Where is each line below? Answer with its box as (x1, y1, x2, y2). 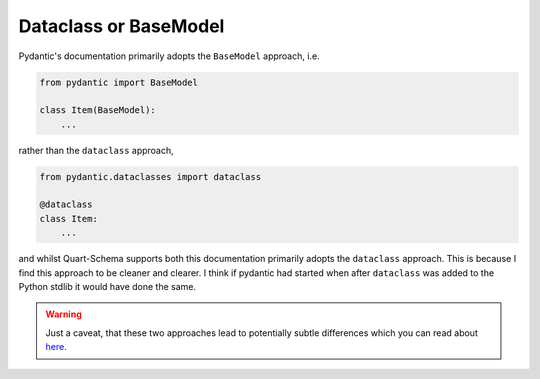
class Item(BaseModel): (39, 105, 157, 116)
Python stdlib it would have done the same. (18, 281, 197, 292)
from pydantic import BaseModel (39, 76, 199, 88)
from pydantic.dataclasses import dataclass (39, 171, 262, 182)
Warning (45, 308, 82, 320)
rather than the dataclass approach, (18, 144, 174, 156)
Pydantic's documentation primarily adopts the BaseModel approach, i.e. (18, 50, 320, 62)
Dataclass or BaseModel (18, 15, 225, 37)
